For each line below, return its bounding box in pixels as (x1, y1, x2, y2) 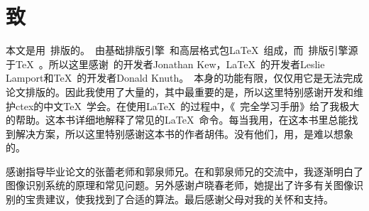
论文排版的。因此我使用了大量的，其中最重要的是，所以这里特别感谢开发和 (6, 84, 353, 99)
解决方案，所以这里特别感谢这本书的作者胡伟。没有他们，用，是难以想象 (15, 126, 353, 141)
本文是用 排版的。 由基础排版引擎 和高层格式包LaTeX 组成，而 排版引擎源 (6, 43, 358, 58)
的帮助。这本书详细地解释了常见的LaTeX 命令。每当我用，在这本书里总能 (6, 112, 348, 127)
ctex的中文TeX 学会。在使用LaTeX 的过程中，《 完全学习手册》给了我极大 (15, 98, 360, 113)
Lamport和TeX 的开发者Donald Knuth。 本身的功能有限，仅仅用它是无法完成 (6, 70, 363, 85)
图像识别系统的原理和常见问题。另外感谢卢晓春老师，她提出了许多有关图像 (6, 178, 353, 193)
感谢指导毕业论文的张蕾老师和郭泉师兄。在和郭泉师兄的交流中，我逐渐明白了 (6, 163, 363, 178)
